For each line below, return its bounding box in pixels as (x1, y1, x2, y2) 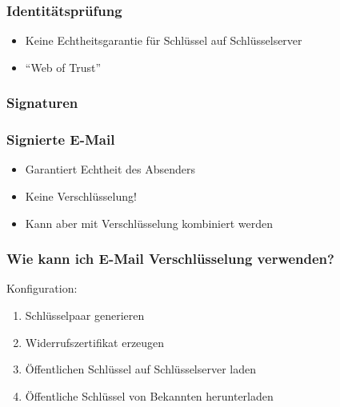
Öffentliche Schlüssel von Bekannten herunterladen (25, 387, 274, 404)
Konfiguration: (6, 280, 78, 297)
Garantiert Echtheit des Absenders (25, 161, 195, 178)
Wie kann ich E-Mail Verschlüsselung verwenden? (6, 249, 334, 269)
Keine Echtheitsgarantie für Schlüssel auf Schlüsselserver (25, 32, 302, 49)
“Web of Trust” (25, 58, 102, 75)
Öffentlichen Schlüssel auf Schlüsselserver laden (25, 361, 257, 377)
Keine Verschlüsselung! (25, 188, 137, 205)
